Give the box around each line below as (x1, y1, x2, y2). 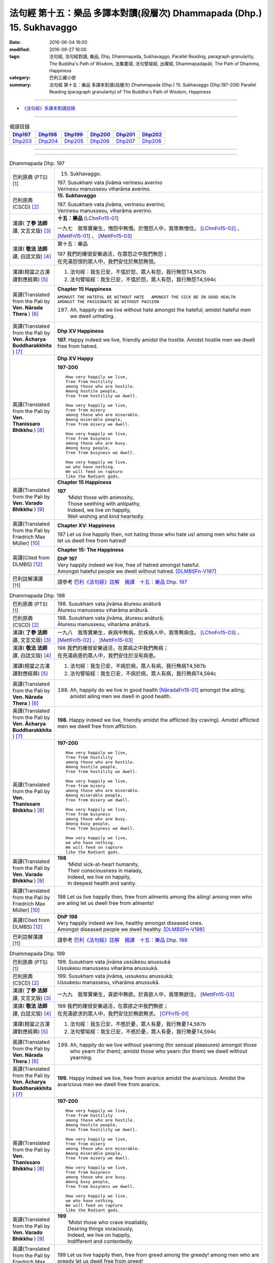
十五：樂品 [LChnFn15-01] (57, 215, 119, 222)
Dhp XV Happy (57, 355, 94, 362)
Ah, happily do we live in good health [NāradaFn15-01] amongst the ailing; (70, 686, 245, 693)
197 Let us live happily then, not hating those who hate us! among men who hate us (57, 530, 255, 538)
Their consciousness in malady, (67, 867, 143, 874)
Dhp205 (64, 138, 83, 145)
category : (9, 75, 31, 81)
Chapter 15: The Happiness (57, 546, 124, 553)
